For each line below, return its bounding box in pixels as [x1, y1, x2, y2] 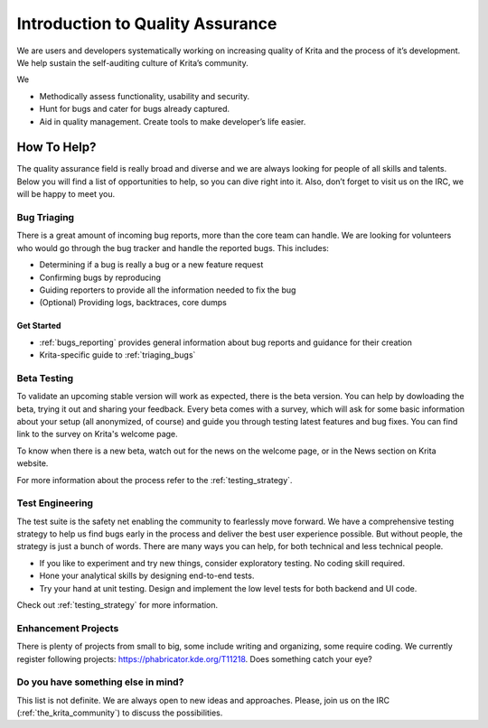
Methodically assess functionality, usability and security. [39, 90, 250, 101]
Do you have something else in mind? [16, 676, 184, 688]
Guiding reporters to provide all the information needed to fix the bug [39, 285, 296, 295]
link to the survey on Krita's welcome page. [16, 429, 178, 440]
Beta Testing [16, 371, 74, 384]
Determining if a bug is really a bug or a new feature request [39, 259, 264, 270]
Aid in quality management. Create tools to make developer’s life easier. [39, 116, 306, 126]
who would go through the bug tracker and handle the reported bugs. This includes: [16, 242, 330, 253]
